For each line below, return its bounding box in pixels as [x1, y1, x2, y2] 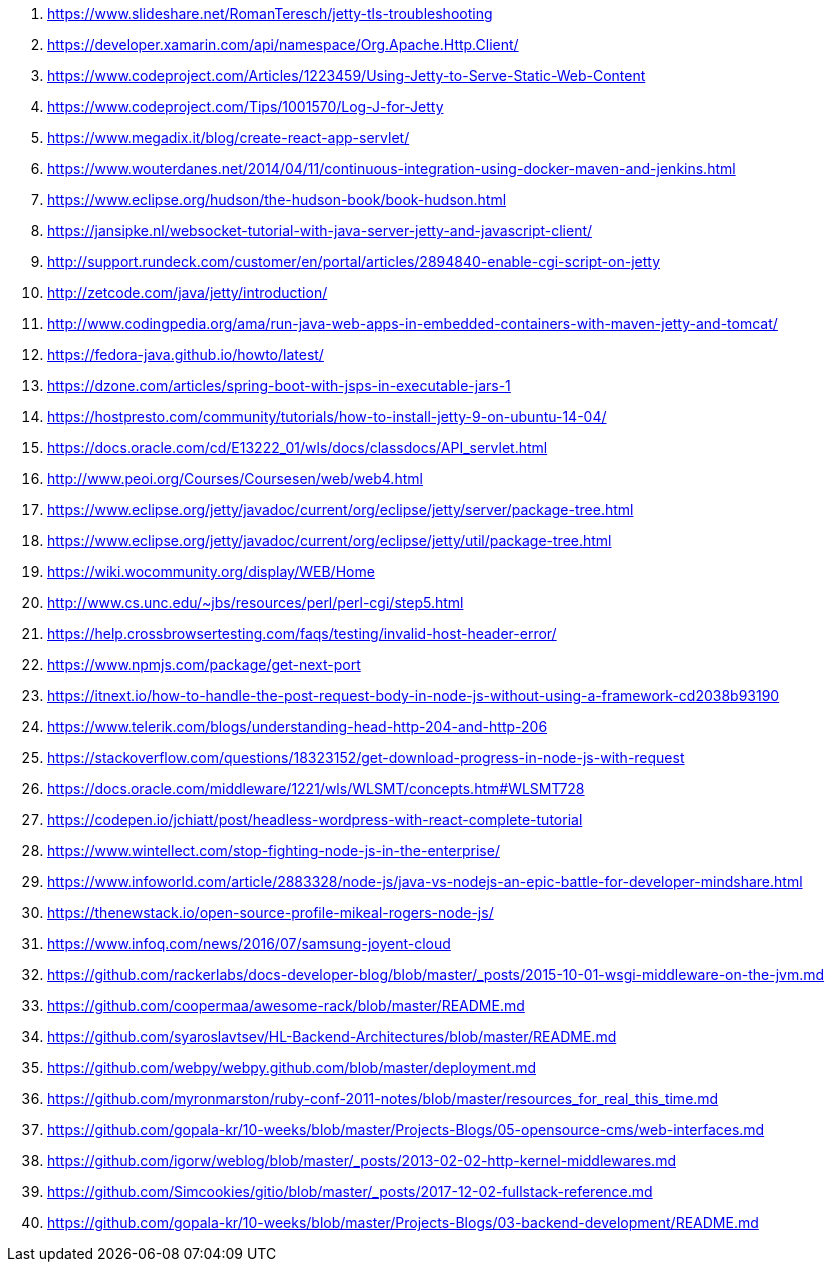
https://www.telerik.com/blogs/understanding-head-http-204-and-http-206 [47, 718, 548, 735]
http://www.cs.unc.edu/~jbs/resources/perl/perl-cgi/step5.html [47, 594, 464, 611]
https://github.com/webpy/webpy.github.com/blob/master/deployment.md [47, 1059, 537, 1076]
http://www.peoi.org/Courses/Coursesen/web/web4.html [47, 470, 423, 487]
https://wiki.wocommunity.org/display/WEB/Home [47, 563, 375, 580]
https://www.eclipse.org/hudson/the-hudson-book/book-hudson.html [47, 191, 507, 208]
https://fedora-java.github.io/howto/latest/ [47, 346, 324, 363]
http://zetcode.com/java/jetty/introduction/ [47, 284, 328, 301]
